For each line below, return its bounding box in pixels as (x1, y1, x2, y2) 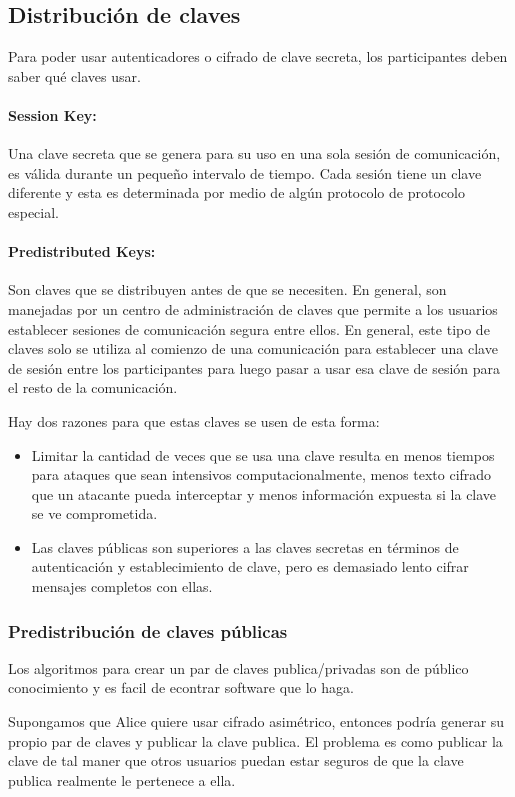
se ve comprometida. (31, 503, 158, 524)
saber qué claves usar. (8, 65, 141, 86)
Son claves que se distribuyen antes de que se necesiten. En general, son (8, 279, 447, 300)
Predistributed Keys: (8, 241, 156, 262)
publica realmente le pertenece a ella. (8, 769, 236, 790)
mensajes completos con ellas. (31, 576, 213, 597)
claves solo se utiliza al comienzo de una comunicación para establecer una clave (8, 338, 498, 359)
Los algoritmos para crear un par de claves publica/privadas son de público (8, 657, 469, 678)
